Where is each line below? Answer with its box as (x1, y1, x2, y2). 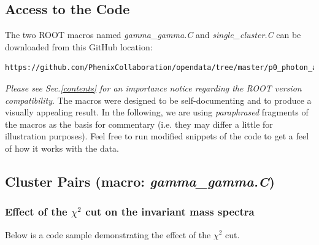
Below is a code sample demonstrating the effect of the (5, 228, 211, 241)
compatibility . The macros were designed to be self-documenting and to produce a (5, 93, 312, 106)
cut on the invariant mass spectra (85, 204, 255, 219)
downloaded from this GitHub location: (5, 40, 153, 53)
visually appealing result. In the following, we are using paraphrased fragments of (5, 106, 309, 119)
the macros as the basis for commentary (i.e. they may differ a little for (5, 117, 273, 130)
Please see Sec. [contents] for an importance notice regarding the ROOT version (5, 81, 302, 94)
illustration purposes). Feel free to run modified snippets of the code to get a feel (5, 130, 309, 142)
